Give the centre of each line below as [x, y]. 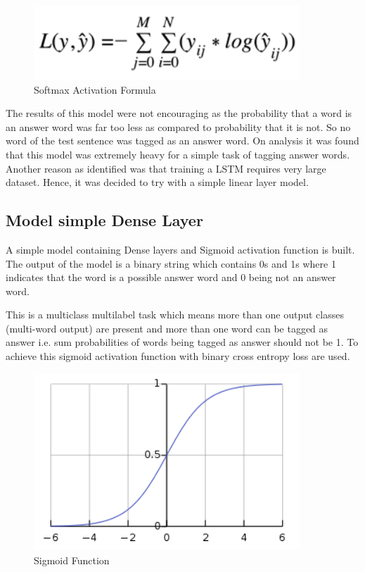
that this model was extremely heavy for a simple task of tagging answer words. [178, 154]
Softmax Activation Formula [95, 89]
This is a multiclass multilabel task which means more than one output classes [175, 315]
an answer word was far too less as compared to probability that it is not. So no [178, 126]
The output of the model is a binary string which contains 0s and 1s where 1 [171, 263]
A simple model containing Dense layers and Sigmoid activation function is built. [180, 249]
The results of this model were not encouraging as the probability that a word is [179, 113]
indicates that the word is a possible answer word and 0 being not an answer [171, 277]
